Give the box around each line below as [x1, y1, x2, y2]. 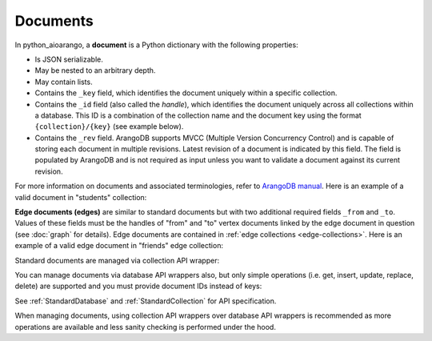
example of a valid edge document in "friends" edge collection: [14, 241, 224, 251]
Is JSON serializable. [34, 54, 103, 64]
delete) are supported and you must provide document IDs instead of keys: [14, 281, 262, 291]
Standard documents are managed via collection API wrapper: [14, 255, 220, 265]
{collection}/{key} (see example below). [34, 122, 184, 131]
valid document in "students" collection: [14, 192, 147, 202]
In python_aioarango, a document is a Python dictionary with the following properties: [14, 40, 299, 50]
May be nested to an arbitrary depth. [34, 66, 156, 75]
